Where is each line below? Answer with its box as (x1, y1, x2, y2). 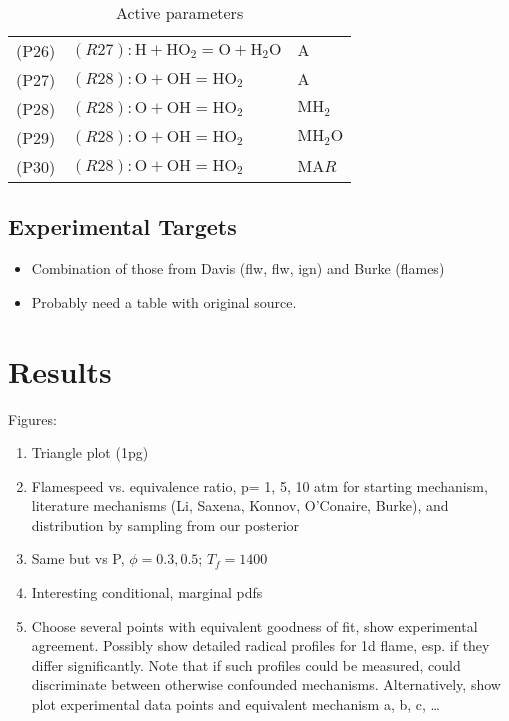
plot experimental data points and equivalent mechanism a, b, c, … (31, 694, 440, 715)
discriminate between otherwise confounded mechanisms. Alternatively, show (31, 674, 501, 695)
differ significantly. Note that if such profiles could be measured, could (31, 654, 461, 675)
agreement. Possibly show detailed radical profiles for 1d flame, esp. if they (31, 635, 490, 656)
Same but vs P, (31, 548, 125, 569)
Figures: (8, 408, 57, 429)
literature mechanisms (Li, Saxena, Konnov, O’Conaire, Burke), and (31, 495, 449, 516)
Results (8, 350, 112, 391)
